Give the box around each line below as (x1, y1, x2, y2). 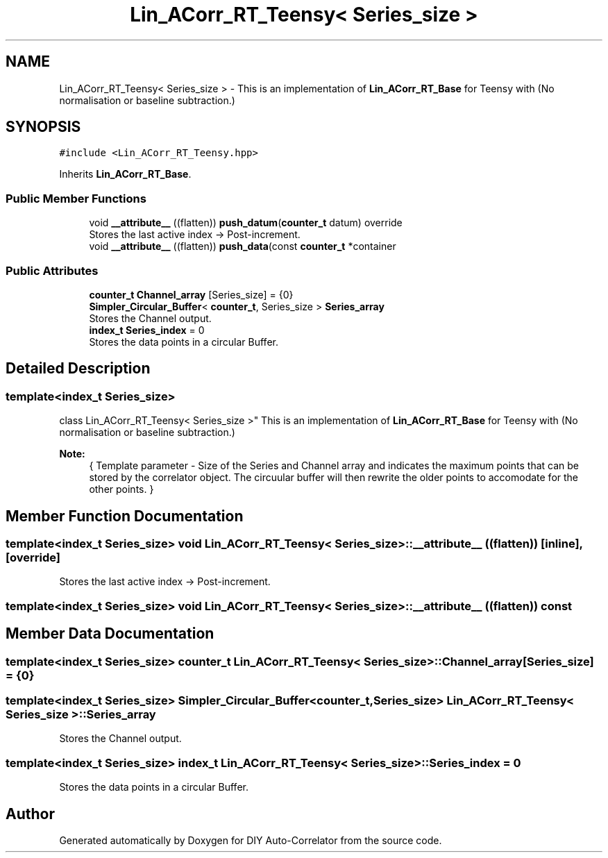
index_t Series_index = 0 (89, 323, 205, 336)
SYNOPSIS (6, 118, 81, 136)
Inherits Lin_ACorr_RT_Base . (59, 168, 192, 180)
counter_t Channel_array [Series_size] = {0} (89, 288, 294, 301)
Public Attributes (6, 263, 99, 278)
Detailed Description (6, 360, 151, 378)
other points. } (89, 483, 154, 496)
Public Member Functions (6, 191, 146, 205)
